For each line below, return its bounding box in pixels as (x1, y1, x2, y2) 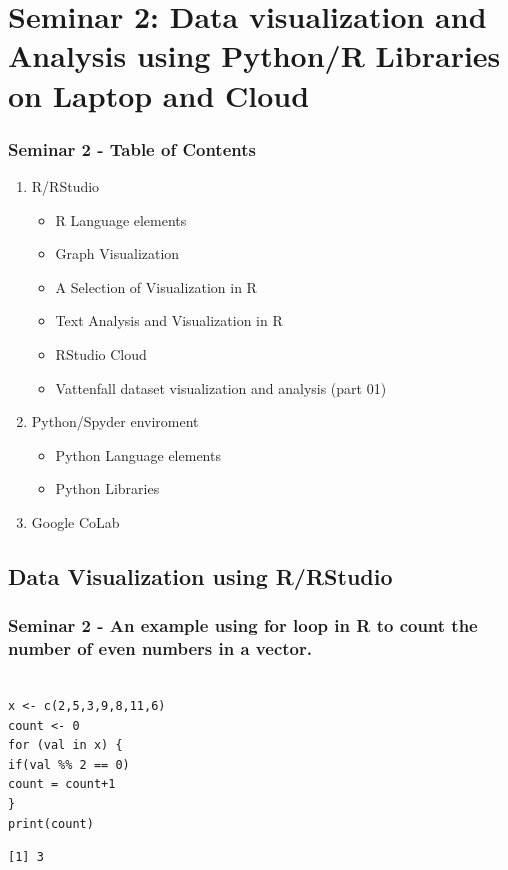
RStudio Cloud (55, 343, 147, 364)
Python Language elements (55, 444, 221, 465)
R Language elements (55, 209, 187, 230)
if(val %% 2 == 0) (8, 757, 130, 772)
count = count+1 (8, 777, 116, 792)
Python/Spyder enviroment (31, 411, 199, 432)
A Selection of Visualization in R (55, 276, 257, 297)
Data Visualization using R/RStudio (8, 560, 393, 591)
